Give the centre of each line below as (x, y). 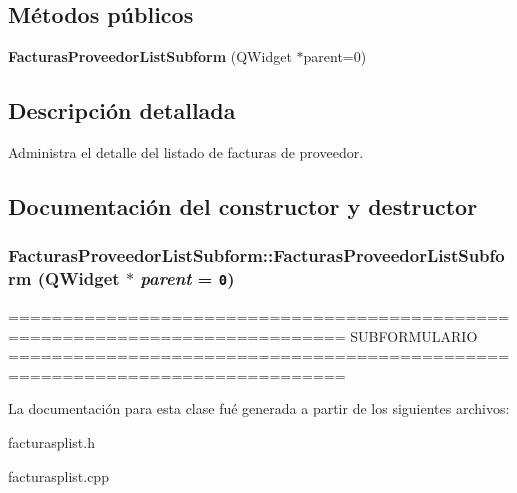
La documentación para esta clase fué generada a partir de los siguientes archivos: (259, 408)
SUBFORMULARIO (414, 335)
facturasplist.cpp (58, 475)
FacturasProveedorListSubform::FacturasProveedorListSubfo (256, 255)
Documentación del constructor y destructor (243, 205)
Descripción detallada (122, 110)
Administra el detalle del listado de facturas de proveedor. (186, 152)
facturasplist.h (51, 442)
